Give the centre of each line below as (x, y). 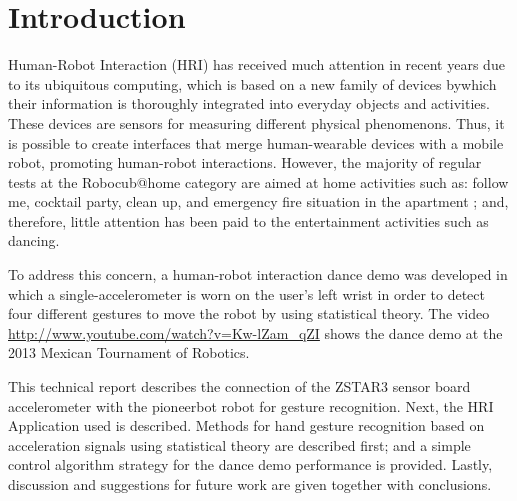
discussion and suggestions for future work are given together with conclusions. (250, 484)
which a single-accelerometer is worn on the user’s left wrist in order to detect (246, 293)
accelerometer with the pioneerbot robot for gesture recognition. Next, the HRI (251, 405)
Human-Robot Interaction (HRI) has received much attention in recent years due (256, 64)
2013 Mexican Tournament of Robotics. (129, 352)
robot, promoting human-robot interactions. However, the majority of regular (245, 162)
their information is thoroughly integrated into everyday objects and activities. (249, 103)
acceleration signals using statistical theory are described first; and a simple (239, 444)
